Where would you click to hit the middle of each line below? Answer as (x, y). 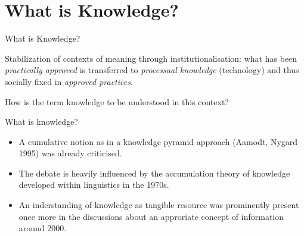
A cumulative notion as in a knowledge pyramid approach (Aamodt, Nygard (158, 141)
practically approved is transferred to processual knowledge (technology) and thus (152, 70)
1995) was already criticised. (70, 153)
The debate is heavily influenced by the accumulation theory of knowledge (154, 173)
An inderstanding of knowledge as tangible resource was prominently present (159, 205)
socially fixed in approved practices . (69, 81)
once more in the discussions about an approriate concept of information (151, 216)
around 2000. (43, 228)
